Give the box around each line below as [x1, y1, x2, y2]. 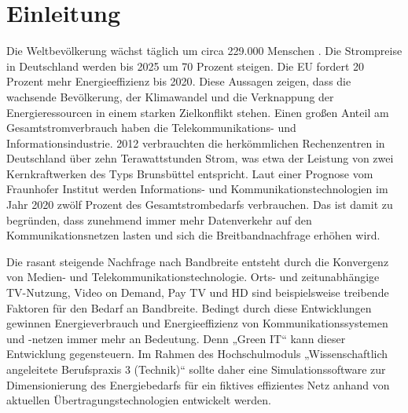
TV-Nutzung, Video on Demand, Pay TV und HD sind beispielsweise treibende [6, 284, 389, 301]
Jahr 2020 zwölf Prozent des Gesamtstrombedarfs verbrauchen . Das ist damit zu [6, 196, 393, 213]
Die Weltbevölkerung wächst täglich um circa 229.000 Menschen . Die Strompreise [6, 42, 402, 59]
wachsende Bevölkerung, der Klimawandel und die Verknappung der [6, 88, 334, 104]
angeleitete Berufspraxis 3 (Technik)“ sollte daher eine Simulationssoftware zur [6, 361, 386, 377]
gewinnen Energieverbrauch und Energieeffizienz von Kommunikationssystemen [6, 315, 388, 331]
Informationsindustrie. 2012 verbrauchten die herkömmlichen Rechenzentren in [6, 134, 385, 151]
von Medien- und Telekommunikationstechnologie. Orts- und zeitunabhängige [6, 269, 380, 285]
